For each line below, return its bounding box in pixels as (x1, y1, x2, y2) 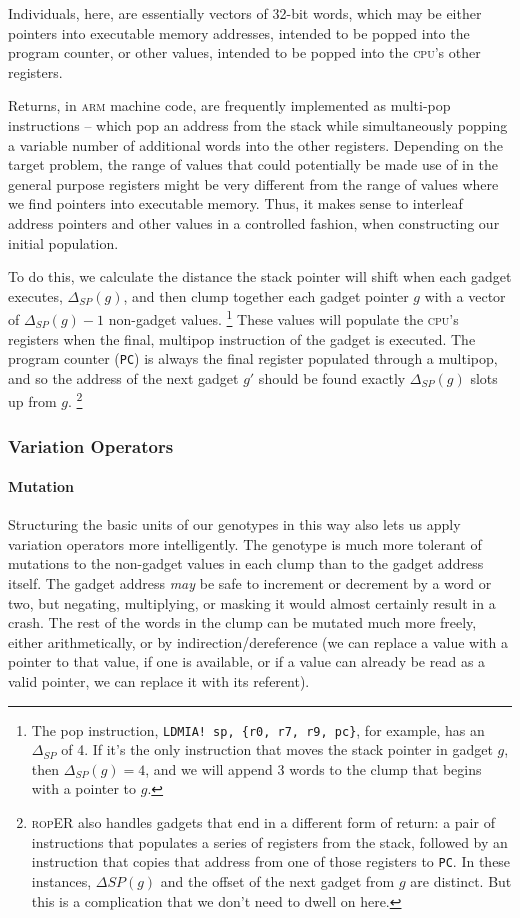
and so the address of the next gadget (8, 367, 239, 388)
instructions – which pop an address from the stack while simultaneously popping (8, 114, 508, 135)
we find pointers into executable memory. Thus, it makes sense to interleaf (8, 193, 463, 214)
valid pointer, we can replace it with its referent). (8, 671, 310, 692)
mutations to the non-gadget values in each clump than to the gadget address (8, 553, 484, 574)
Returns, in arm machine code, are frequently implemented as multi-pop (8, 95, 451, 116)
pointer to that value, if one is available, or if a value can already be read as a (8, 651, 486, 672)
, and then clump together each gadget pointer (123, 285, 409, 306)
